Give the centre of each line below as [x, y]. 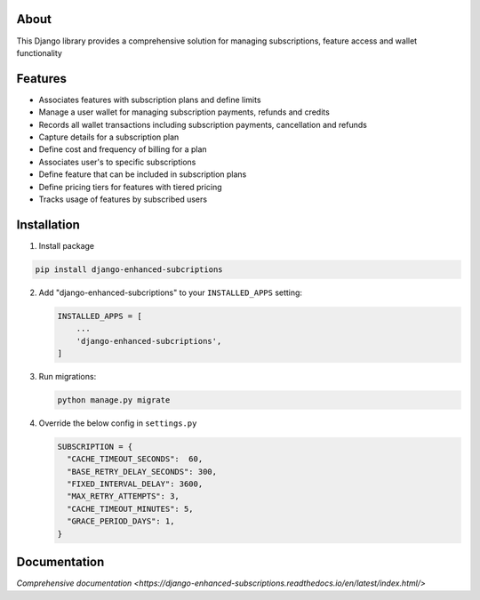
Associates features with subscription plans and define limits [150, 100]
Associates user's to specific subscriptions [117, 162]
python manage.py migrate [114, 400]
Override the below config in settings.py [118, 423]
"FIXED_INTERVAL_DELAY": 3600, [135, 484]
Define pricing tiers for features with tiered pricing [130, 187]
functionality [39, 52]
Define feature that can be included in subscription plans [143, 174]
